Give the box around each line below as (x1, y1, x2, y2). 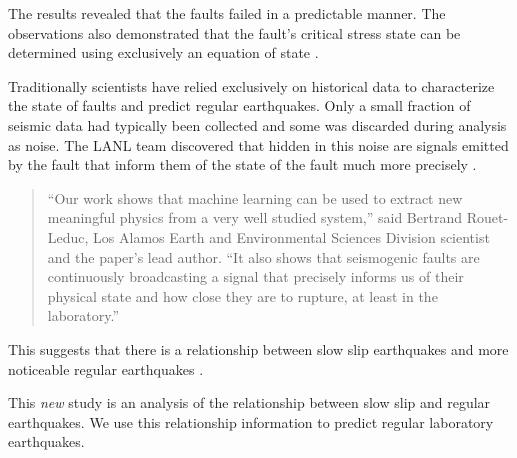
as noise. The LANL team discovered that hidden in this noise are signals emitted (8, 134, 509, 155)
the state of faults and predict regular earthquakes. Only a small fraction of (8, 95, 471, 116)
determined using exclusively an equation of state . (8, 42, 319, 63)
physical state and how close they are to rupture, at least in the (47, 285, 438, 306)
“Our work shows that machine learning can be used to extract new (47, 187, 463, 208)
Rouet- (466, 207, 509, 228)
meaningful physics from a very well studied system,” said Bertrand (47, 207, 462, 228)
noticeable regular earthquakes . (8, 358, 204, 379)
